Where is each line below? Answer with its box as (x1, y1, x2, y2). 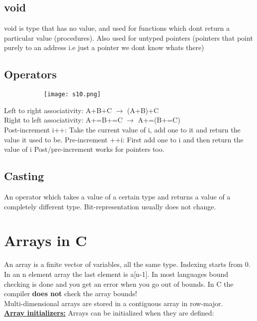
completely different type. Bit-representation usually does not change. (4, 201, 216, 211)
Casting (4, 168, 44, 184)
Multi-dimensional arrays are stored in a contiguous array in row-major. (4, 298, 223, 308)
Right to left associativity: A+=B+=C (4, 115, 123, 125)
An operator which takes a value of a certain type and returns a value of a (4, 192, 231, 202)
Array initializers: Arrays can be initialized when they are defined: (4, 308, 214, 318)
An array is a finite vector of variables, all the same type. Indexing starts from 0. (4, 259, 251, 269)
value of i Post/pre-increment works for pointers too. (4, 144, 165, 154)
